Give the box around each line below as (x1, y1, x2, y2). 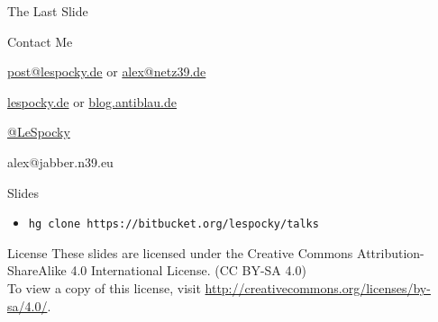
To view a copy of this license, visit (7, 279, 201, 297)
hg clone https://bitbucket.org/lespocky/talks (28, 218, 319, 231)
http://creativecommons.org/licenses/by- (205, 279, 431, 297)
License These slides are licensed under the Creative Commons (7, 243, 353, 262)
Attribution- (357, 243, 424, 262)
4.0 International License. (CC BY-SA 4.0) (70, 261, 306, 280)
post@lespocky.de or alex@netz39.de (7, 62, 206, 81)
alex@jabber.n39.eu (7, 152, 114, 171)
